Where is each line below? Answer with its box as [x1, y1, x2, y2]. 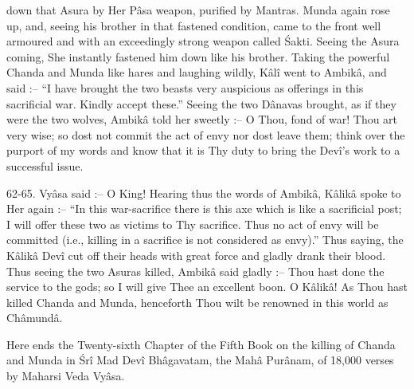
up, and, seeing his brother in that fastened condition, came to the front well [6, 17, 381, 33]
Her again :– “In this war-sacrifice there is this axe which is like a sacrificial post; [6, 200, 402, 217]
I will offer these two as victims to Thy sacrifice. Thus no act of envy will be [6, 215, 379, 232]
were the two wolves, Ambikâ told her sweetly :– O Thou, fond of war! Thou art [6, 111, 398, 128]
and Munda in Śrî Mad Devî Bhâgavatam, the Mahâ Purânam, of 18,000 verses [6, 352, 394, 368]
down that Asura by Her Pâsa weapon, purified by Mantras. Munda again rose [6, 2, 390, 18]
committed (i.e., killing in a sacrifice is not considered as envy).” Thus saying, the [6, 231, 404, 248]
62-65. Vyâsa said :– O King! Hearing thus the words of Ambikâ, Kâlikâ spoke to [6, 184, 401, 201]
